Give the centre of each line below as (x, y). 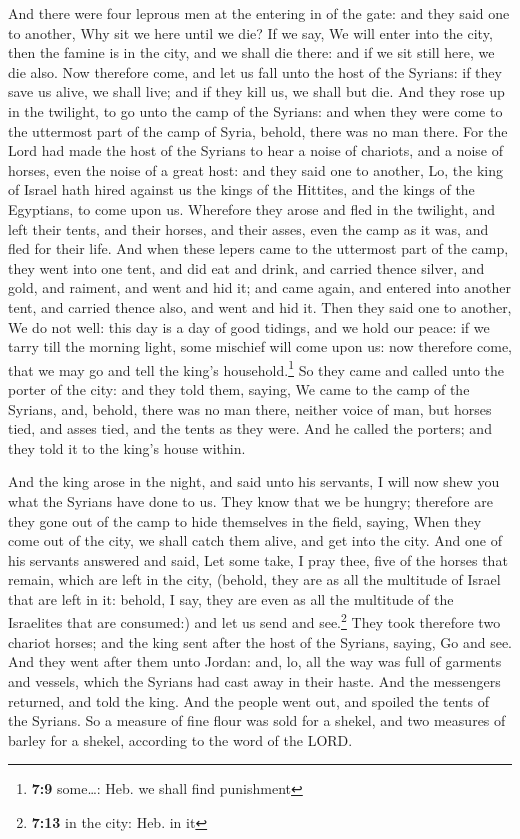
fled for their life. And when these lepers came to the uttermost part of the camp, (258, 248)
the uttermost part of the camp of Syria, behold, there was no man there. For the (258, 130)
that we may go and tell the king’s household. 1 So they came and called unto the (256, 368)
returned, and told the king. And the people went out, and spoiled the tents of (248, 700)
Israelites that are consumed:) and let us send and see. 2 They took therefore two (254, 621)
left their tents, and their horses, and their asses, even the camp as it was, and (248, 228)
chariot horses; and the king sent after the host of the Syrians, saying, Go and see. (260, 641)
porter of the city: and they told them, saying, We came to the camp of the (239, 388)
